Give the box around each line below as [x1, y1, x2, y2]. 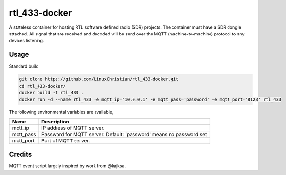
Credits [9, 150, 32, 158]
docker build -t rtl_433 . [19, 90, 84, 95]
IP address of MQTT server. [41, 124, 105, 131]
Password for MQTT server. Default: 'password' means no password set [41, 131, 207, 138]
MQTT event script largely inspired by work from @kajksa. [9, 163, 126, 169]
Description [41, 118, 69, 125]
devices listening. [9, 38, 44, 44]
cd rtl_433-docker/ [19, 83, 66, 88]
